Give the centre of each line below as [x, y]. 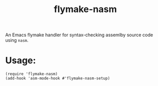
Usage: [21, 61]
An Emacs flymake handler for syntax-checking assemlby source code [79, 35]
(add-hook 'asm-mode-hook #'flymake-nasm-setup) [58, 78]
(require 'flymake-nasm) [31, 74]
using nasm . [17, 40]
